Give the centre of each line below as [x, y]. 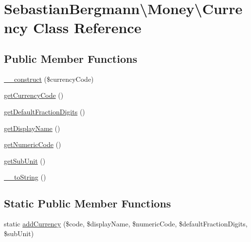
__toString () [25, 177]
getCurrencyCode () [34, 95]
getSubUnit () [25, 160]
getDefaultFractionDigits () [45, 111]
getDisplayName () [32, 128]
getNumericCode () [33, 144]
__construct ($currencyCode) [49, 79]
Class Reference [87, 28]
